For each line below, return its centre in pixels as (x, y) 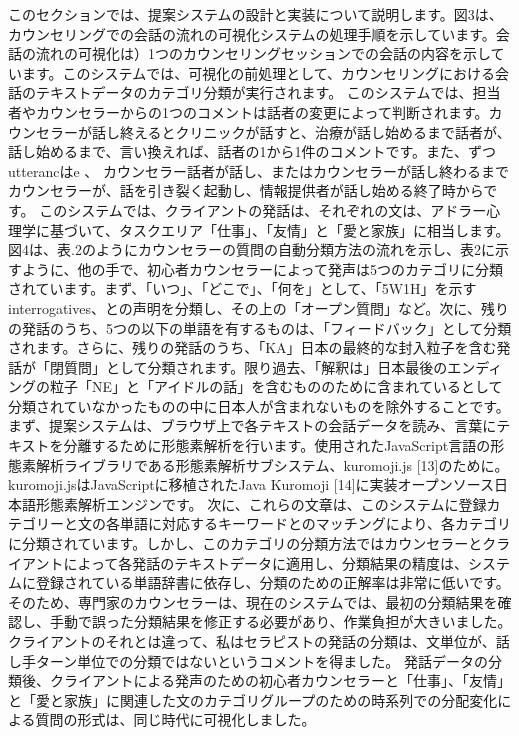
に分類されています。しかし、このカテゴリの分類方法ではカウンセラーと (245, 543)
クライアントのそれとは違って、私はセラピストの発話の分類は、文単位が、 (252, 641)
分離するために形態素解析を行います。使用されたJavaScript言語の (277, 445)
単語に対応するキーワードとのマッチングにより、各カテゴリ (315, 523)
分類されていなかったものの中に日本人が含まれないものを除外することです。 (259, 405)
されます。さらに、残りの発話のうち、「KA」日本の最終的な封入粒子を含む (252, 347)
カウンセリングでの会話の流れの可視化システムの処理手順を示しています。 (252, 33)
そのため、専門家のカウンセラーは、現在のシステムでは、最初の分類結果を (253, 601)
